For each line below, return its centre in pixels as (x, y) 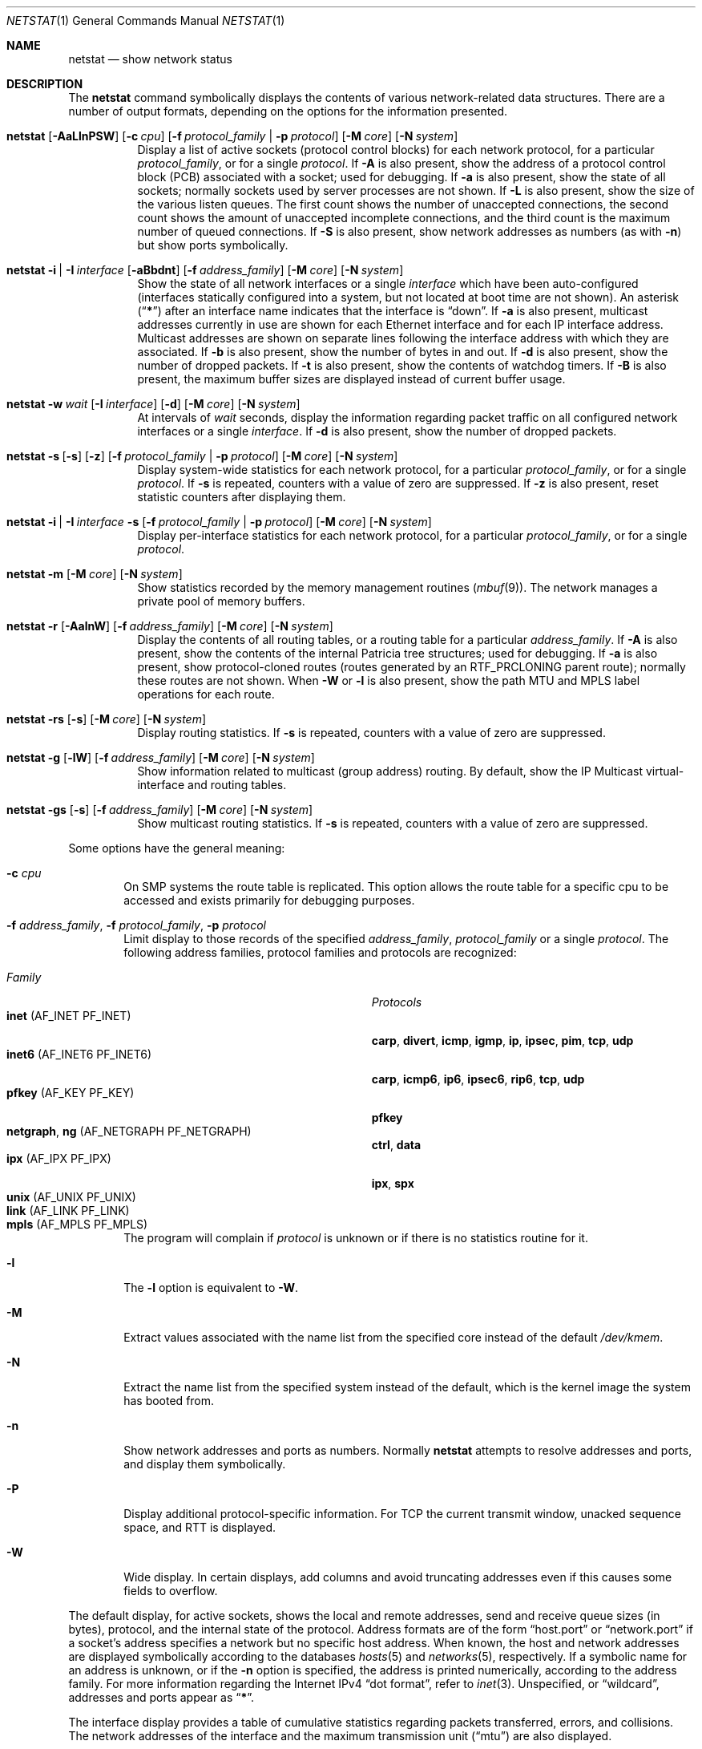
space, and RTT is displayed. (200, 1527)
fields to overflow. (171, 1591)
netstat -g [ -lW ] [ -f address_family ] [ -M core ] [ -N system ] (161, 757)
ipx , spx (393, 1183)
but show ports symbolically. (213, 245)
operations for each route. (206, 694)
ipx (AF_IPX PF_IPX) (59, 1158)
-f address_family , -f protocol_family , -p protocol (136, 925)
